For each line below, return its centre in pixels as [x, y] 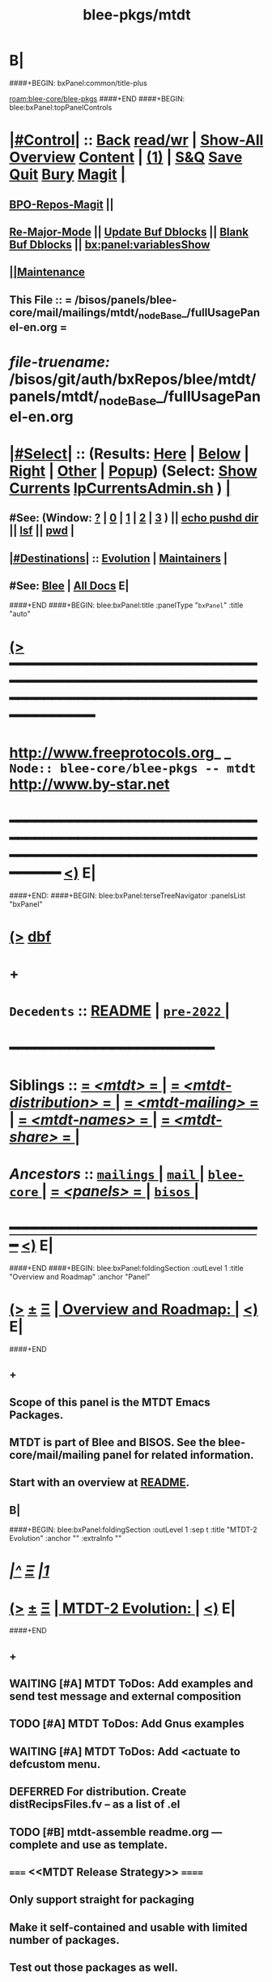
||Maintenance [47, 272]
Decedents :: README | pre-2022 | [119, 1011]
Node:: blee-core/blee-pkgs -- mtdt [133, 768]
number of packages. [64, 1940]
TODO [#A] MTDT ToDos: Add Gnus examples [127, 1724]
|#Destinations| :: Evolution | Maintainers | [118, 558]
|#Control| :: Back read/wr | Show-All [136, 140]
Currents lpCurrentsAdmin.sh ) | [120, 488]
